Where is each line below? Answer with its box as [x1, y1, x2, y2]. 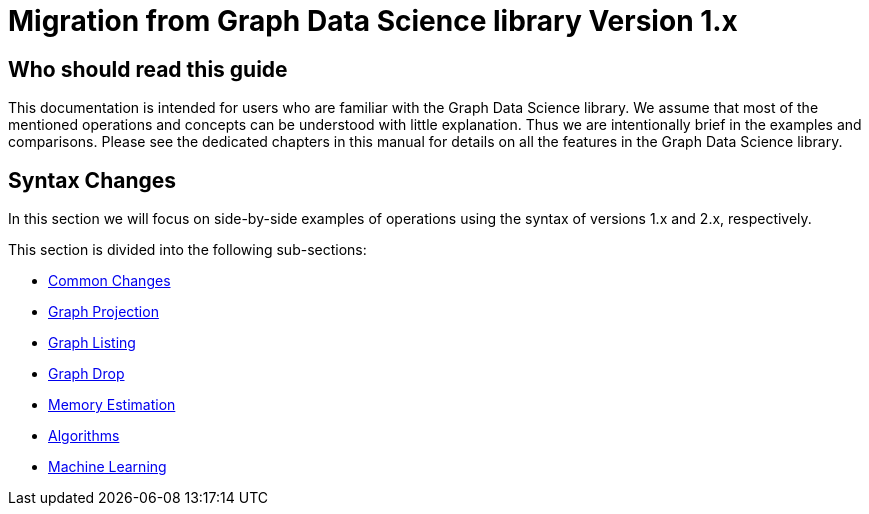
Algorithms [48, 427, 120, 445]
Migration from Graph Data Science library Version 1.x [8, 4, 738, 38]
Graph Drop [48, 365, 125, 383]
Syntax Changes [8, 167, 177, 193]
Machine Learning [48, 458, 167, 476]
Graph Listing [48, 334, 136, 352]
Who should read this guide [8, 56, 288, 82]
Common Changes [48, 272, 171, 290]
